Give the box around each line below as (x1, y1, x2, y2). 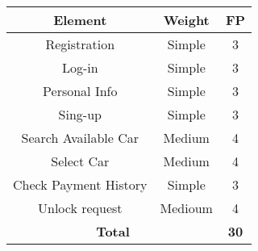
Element (53, 10, 107, 29)
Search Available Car (21, 128, 139, 147)
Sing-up (58, 105, 102, 123)
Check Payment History (13, 175, 148, 194)
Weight (163, 10, 210, 29)
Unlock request (37, 199, 123, 217)
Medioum (160, 199, 213, 217)
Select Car (51, 152, 110, 170)
